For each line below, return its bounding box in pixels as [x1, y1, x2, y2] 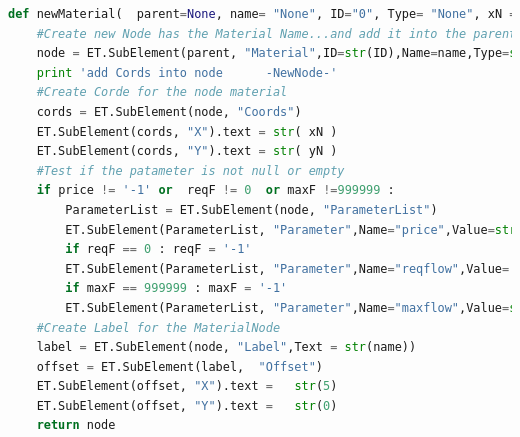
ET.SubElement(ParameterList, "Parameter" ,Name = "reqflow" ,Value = [65, 261, 510, 276]
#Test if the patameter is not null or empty [36, 163, 345, 178]
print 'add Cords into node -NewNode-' [36, 65, 338, 80]
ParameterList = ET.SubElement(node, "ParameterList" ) [65, 202, 438, 217]
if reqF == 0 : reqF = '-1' [65, 242, 252, 257]
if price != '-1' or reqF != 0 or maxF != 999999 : [36, 183, 395, 198]
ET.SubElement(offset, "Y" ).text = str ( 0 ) [36, 398, 338, 413]
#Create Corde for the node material [36, 85, 288, 100]
